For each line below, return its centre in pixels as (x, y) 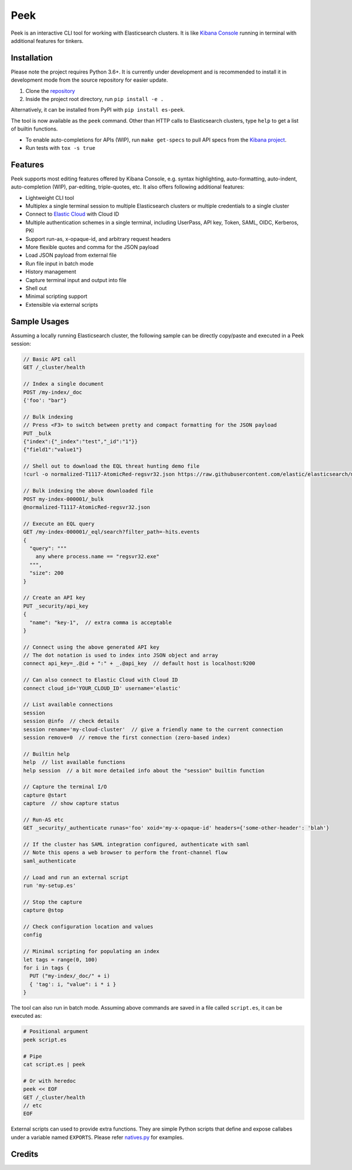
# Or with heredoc (50, 1081)
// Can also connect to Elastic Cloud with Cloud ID (101, 680)
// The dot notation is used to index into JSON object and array (121, 656)
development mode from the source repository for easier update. (89, 80)
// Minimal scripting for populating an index (91, 951)
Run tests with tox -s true (60, 147)
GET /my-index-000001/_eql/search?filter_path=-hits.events (111, 532)
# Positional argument (56, 1032)
